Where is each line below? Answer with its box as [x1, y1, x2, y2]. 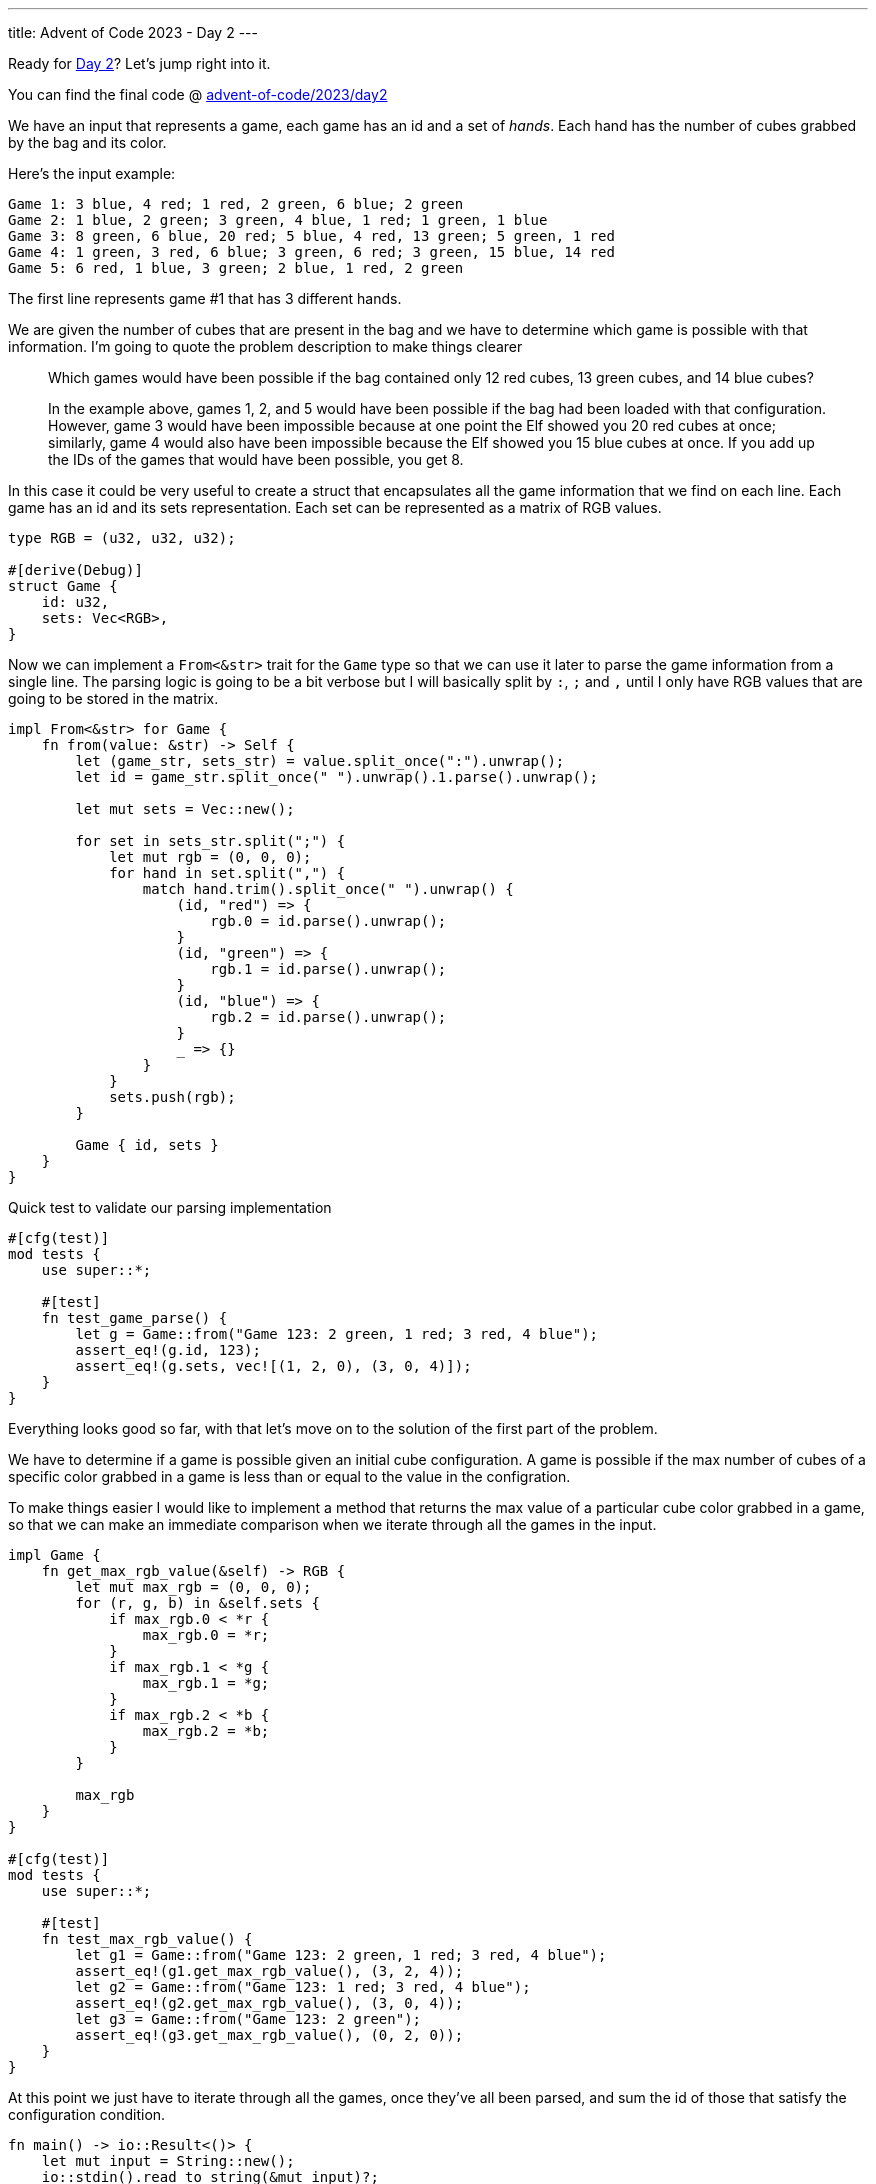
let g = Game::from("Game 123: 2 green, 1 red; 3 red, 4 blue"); [75, 1326, 599, 1342]
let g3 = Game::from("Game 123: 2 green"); [75, 2011, 422, 2027]
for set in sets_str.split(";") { [75, 833, 346, 849]
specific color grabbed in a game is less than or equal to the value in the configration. [8, 1468, 571, 1485]
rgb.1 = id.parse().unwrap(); [210, 961, 447, 977]
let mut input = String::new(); [41, 2153, 295, 2169]
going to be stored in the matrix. [8, 690, 219, 707]
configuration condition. [8, 2106, 166, 2123]
